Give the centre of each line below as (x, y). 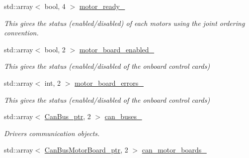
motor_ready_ (102, 6)
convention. (21, 33)
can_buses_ (123, 116)
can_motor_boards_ (174, 150)
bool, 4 (55, 6)
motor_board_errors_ (109, 82)
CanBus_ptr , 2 (68, 116)
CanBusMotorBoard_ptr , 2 (86, 150)
